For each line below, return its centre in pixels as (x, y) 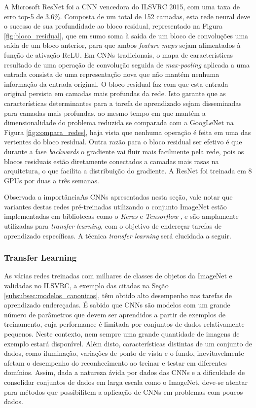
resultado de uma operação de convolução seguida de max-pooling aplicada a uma (127, 64)
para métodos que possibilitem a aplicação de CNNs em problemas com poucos (124, 391)
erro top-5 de (24, 16)
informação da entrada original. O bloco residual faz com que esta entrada (116, 84)
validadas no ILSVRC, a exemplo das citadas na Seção (86, 286)
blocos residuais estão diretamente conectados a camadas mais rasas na (111, 161)
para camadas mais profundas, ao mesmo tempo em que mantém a (105, 113)
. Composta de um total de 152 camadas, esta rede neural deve (155, 16)
